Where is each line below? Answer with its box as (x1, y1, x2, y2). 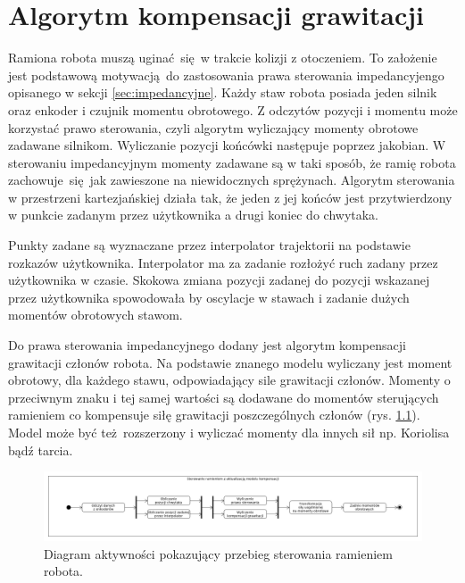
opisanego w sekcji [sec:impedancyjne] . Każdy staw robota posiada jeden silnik (8, 83, 437, 102)
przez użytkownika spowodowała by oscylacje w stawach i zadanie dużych (8, 287, 410, 306)
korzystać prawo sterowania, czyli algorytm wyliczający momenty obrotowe (8, 118, 419, 137)
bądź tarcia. (8, 440, 73, 459)
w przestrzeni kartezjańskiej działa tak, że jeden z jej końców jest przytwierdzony (8, 187, 453, 206)
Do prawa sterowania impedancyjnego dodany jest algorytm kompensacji (8, 336, 406, 354)
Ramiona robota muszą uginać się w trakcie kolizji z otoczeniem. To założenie (8, 48, 437, 67)
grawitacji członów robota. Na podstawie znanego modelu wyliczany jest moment (8, 353, 453, 371)
